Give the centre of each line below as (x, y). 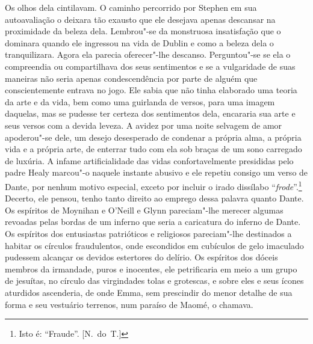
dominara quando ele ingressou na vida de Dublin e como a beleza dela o (139, 42)
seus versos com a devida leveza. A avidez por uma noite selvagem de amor (144, 125)
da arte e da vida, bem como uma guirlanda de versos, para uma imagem (140, 101)
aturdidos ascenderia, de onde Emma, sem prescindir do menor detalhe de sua (149, 292)
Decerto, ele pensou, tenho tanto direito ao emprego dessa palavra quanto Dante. (154, 198)
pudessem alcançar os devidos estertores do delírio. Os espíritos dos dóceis (141, 257)
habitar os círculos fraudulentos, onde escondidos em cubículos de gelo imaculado (154, 245)
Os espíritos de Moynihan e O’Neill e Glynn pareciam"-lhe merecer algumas (144, 210)
